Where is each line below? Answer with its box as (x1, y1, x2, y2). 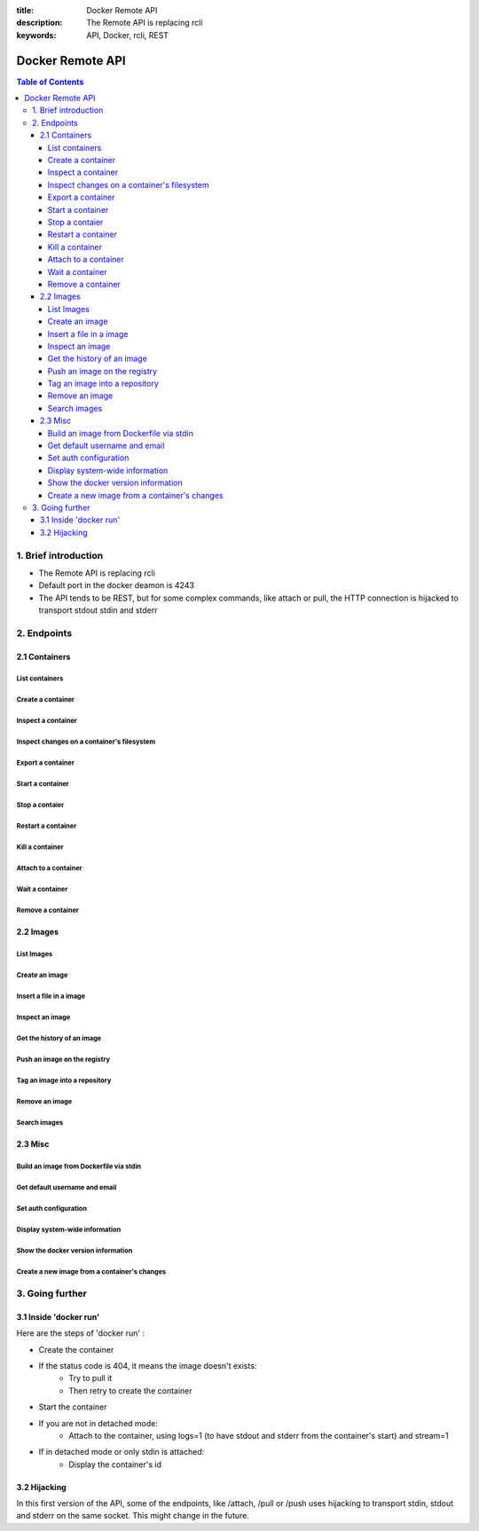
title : (16, 5, 35, 15)
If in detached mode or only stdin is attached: (38, 1447, 205, 1457)
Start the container (38, 1401, 107, 1412)
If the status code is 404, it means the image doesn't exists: (38, 1360, 257, 1370)
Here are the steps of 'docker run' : (16, 1328, 145, 1339)
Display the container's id (68, 1459, 162, 1470)
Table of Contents (16, 76, 84, 87)
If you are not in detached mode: (38, 1417, 159, 1428)
